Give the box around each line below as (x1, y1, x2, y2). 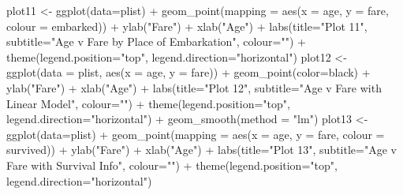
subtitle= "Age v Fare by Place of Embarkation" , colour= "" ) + (6, 33, 306, 50)
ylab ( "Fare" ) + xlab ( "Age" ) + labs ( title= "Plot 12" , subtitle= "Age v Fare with (6, 79, 382, 96)
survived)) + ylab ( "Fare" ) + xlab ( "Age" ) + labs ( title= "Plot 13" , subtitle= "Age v (6, 141, 397, 158)
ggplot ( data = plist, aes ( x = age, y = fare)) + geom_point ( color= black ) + (6, 64, 371, 81)
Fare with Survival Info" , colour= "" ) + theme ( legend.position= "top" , (6, 156, 338, 173)
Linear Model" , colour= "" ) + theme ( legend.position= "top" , (6, 95, 290, 111)
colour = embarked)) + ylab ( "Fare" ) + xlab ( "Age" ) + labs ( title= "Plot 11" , (6, 17, 368, 34)
